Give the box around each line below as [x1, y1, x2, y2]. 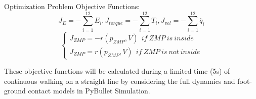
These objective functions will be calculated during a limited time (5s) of [4, 66, 230, 76]
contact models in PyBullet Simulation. [28, 85, 150, 96]
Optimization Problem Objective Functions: [4, 1, 140, 11]
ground [4, 85, 26, 96]
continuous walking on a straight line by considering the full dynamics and [4, 75, 235, 86]
